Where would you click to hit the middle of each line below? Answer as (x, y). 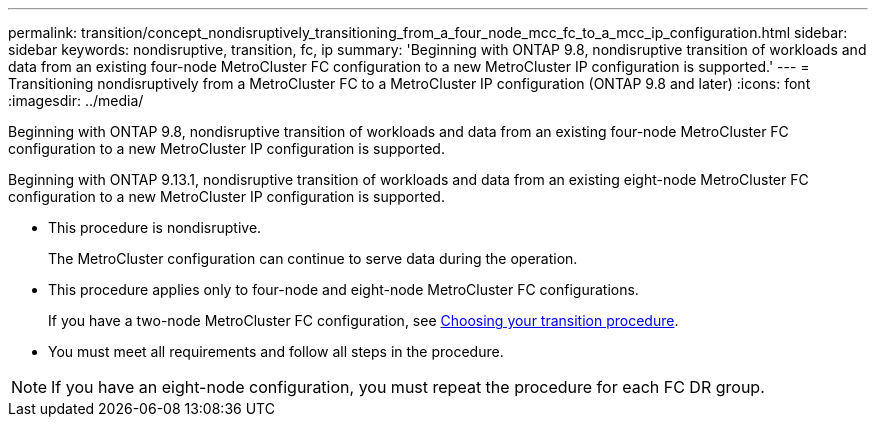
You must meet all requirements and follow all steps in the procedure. (276, 351)
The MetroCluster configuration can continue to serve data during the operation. (313, 258)
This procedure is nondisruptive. (155, 227)
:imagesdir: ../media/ (76, 100)
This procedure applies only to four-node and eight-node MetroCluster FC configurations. (343, 289)
